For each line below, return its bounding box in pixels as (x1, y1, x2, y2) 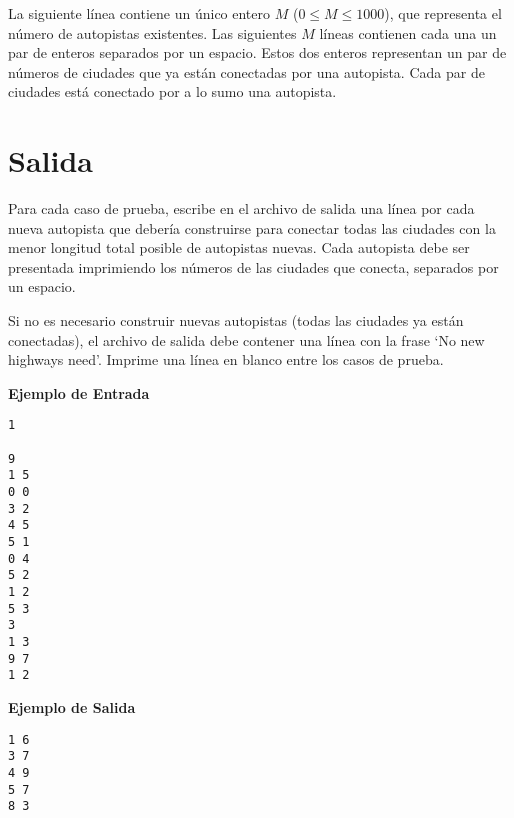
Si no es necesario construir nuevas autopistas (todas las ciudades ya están (8, 310, 464, 331)
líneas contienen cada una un (319, 22, 497, 43)
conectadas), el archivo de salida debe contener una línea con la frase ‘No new (8, 329, 485, 350)
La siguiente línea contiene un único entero (8, 3, 271, 23)
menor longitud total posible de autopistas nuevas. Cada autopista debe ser (8, 237, 470, 258)
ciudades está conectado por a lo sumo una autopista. (8, 81, 337, 102)
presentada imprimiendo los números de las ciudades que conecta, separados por (8, 256, 499, 277)
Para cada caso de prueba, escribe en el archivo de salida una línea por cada (8, 198, 475, 219)
